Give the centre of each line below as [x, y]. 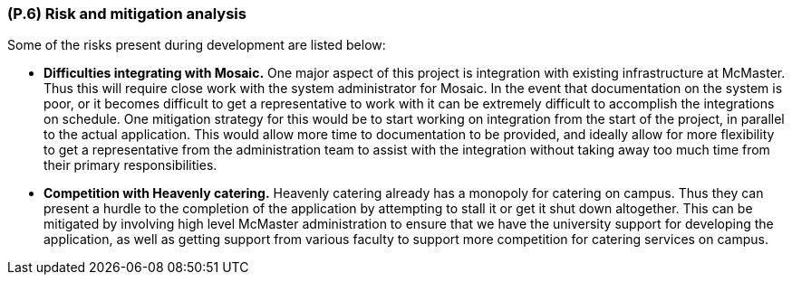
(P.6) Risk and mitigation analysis [127, 14]
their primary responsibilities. [130, 165]
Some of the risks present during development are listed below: [197, 45]
